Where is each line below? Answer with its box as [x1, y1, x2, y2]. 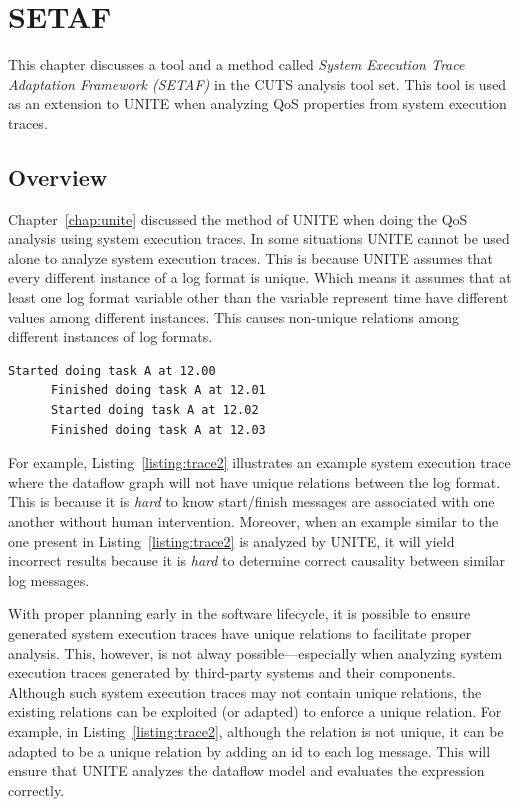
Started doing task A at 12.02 [50, 403, 259, 418]
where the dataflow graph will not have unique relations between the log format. [8, 471, 501, 492]
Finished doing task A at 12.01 [50, 383, 266, 398]
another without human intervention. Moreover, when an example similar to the [8, 511, 499, 532]
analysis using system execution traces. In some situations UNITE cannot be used [8, 228, 510, 249]
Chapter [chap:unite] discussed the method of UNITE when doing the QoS [8, 208, 468, 229]
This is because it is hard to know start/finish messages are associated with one [8, 491, 495, 512]
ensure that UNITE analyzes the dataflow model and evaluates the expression [8, 760, 485, 781]
